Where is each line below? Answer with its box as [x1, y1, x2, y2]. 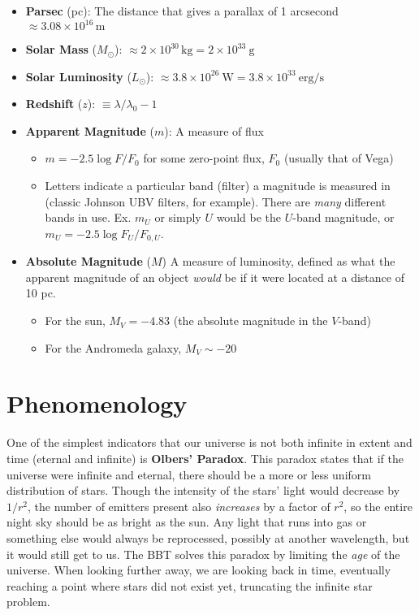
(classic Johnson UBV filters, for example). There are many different [45, 193, 387, 210]
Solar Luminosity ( [25, 67, 132, 84]
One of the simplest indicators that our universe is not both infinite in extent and [6, 434, 413, 451]
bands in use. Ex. [45, 209, 132, 226]
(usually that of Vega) [283, 149, 394, 167]
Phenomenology [6, 387, 188, 420]
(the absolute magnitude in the [173, 312, 328, 329]
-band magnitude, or [292, 209, 395, 226]
